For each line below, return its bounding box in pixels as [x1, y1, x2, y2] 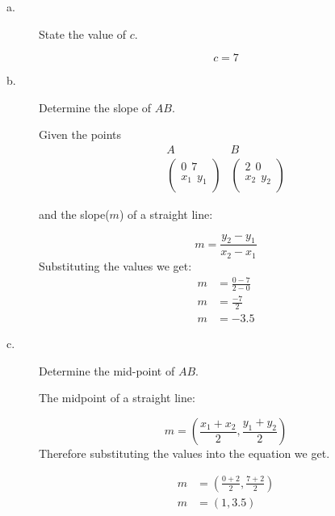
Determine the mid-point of [39, 362, 175, 379]
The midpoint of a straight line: [39, 389, 195, 406]
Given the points [39, 126, 122, 143]
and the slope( [39, 206, 110, 223]
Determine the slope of [39, 99, 152, 115]
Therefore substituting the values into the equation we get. [39, 445, 330, 462]
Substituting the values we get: [39, 257, 192, 274]
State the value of [39, 25, 127, 42]
